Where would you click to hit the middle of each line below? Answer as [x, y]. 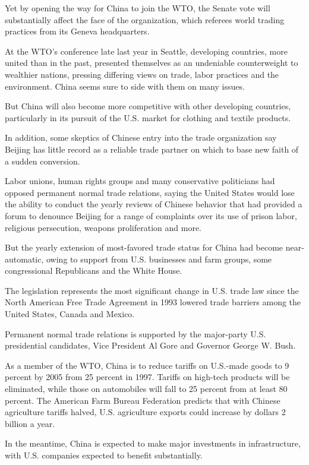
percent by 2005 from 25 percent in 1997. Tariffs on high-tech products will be [147, 377]
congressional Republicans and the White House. [94, 271]
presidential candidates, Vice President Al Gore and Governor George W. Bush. [150, 345]
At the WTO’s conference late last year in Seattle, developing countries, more [146, 51]
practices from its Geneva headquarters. [77, 31]
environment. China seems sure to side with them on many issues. [125, 86]
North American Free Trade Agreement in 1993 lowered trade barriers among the [153, 302]
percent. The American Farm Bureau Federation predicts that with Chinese [143, 400]
